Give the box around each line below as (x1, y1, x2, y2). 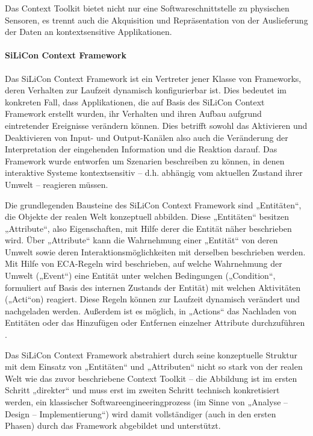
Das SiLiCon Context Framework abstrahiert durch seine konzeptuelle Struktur (5, 348, 298, 361)
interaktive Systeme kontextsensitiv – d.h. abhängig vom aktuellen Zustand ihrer (5, 166, 303, 179)
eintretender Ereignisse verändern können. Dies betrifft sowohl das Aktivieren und (5, 119, 308, 131)
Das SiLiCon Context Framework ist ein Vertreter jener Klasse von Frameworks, (5, 72, 302, 84)
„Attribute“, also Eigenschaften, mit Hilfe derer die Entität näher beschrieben (5, 222, 292, 234)
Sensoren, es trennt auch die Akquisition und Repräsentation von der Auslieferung (5, 13, 308, 26)
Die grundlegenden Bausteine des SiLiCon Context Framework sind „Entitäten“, (5, 198, 302, 211)
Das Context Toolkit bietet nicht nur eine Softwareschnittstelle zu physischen (5, 2, 290, 14)
